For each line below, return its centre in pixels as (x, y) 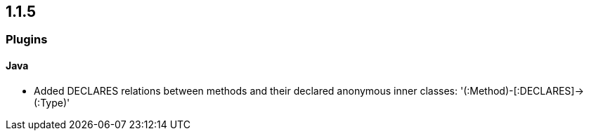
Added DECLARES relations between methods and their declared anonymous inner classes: (246, 90)
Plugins (27, 40)
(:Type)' (52, 102)
